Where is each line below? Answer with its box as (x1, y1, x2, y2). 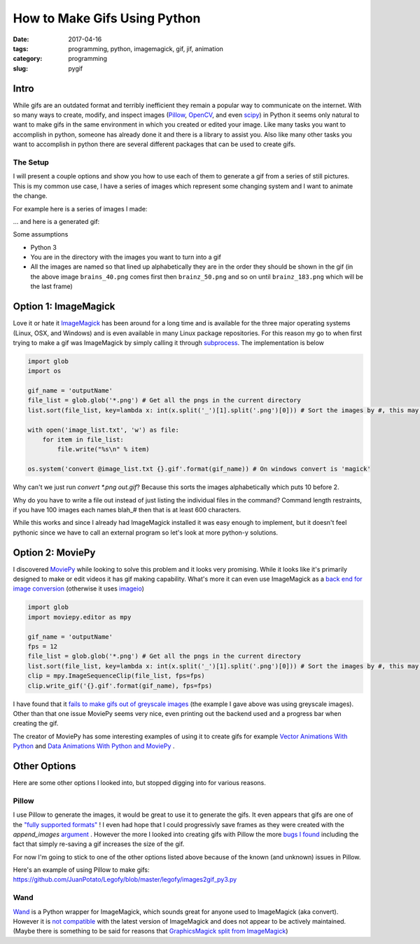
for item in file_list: (42, 436, 124, 444)
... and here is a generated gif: (13, 217, 100, 225)
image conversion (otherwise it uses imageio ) (13, 584, 145, 593)
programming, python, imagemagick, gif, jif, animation (68, 44, 224, 52)
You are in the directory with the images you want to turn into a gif (30, 253, 222, 262)
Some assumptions (13, 230, 69, 239)
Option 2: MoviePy (13, 547, 96, 558)
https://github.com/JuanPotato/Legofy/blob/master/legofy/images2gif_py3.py (13, 875, 237, 884)
